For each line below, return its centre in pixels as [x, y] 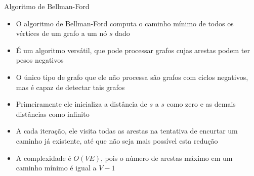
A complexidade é [44, 158]
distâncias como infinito [53, 114]
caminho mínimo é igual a [56, 168]
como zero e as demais [201, 104]
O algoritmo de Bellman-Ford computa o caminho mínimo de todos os [125, 23]
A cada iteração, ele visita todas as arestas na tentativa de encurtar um [127, 131]
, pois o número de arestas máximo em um [167, 158]
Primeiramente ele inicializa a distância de [81, 104]
